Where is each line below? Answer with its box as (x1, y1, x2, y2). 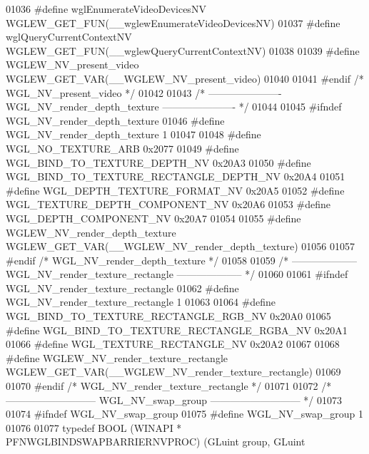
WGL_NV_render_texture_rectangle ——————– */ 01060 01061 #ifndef (6, 267, 348, 282)
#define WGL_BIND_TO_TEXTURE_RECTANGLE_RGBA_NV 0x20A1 (6, 322, 348, 337)
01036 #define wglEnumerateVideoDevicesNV (6, 1, 206, 16)
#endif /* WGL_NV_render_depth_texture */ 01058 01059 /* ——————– (6, 252, 358, 267)
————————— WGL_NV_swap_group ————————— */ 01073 (6, 392, 342, 407)
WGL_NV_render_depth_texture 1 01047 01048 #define (6, 127, 261, 142)
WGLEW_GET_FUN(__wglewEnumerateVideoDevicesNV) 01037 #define (6, 15, 340, 30)
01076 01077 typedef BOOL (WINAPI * (6, 420, 182, 435)
